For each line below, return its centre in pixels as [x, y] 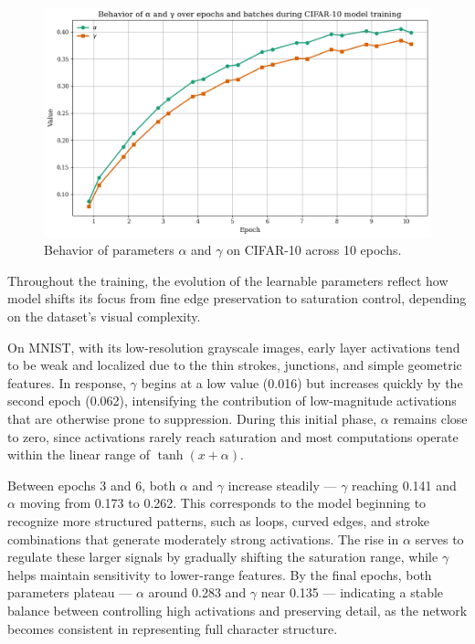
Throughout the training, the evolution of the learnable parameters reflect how [228, 280]
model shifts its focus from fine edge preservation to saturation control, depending [237, 298]
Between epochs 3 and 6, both [92, 485]
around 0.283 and [197, 592]
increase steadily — [282, 485]
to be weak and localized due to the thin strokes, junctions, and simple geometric [235, 365]
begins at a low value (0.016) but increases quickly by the [302, 382]
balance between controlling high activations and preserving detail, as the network [237, 610]
